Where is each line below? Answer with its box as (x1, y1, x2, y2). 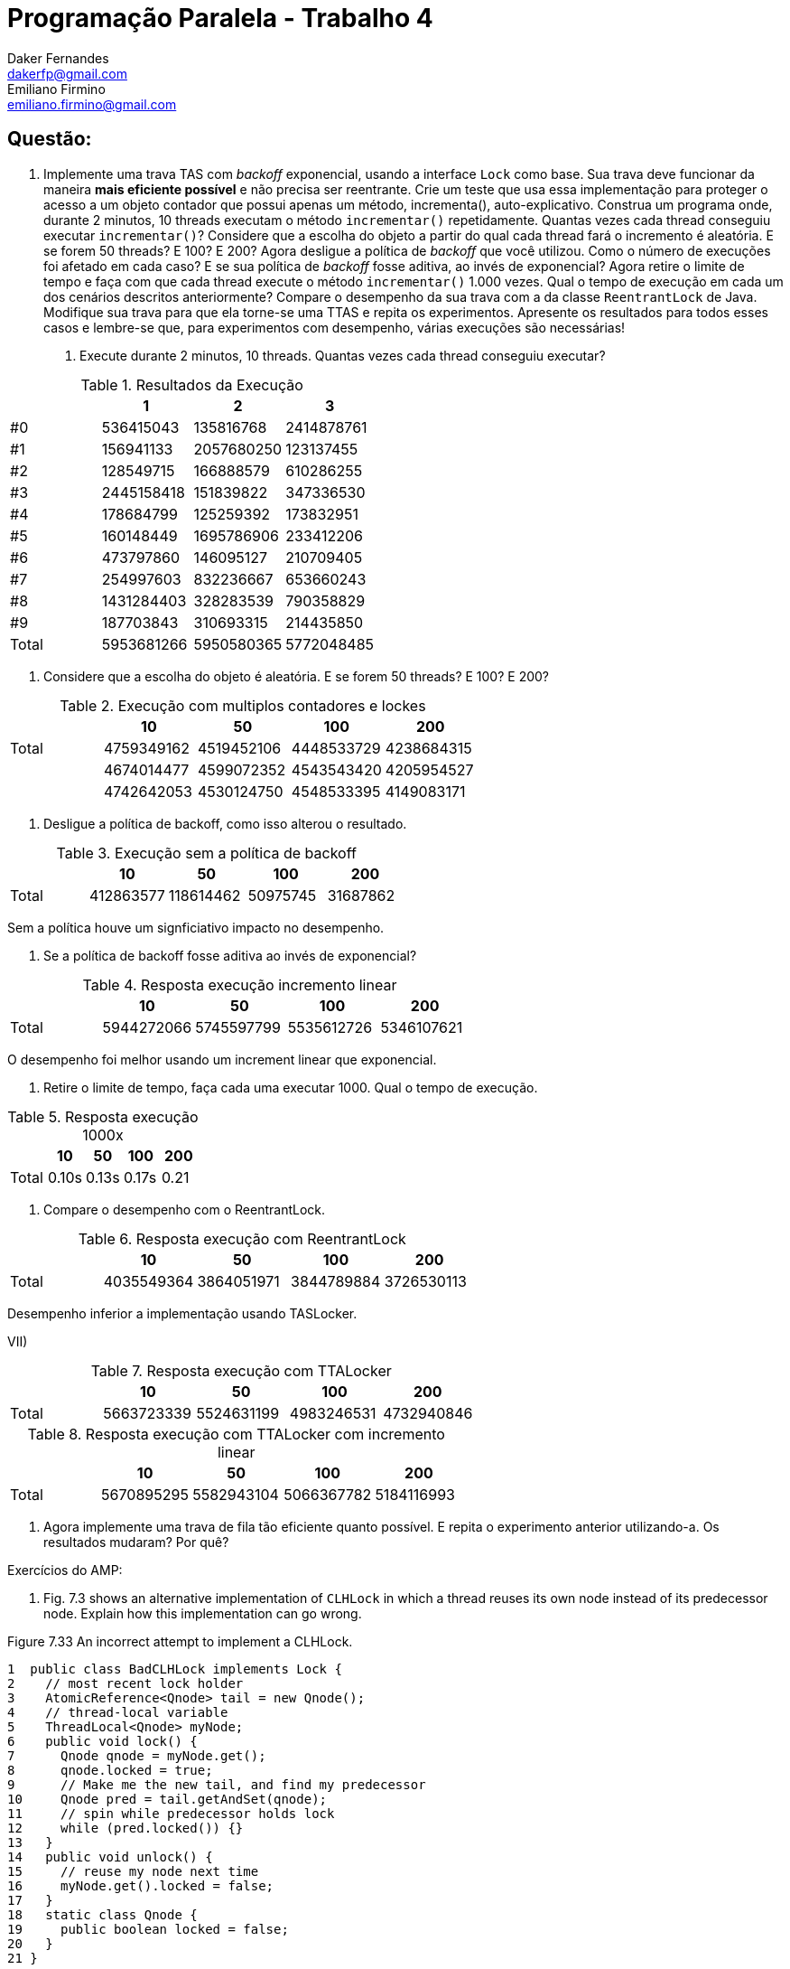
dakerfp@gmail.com (7, 65, 127, 81)
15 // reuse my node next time (7, 1863, 259, 1879)
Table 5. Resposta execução (7, 1107, 199, 1126)
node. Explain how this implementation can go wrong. (43, 1605, 362, 1621)
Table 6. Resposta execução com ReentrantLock (78, 1229, 406, 1248)
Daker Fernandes (7, 50, 109, 66)
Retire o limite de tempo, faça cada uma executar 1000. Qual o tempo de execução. (43, 1079, 538, 1095)
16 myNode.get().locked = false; (7, 1878, 274, 1893)
